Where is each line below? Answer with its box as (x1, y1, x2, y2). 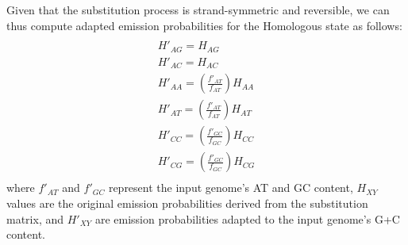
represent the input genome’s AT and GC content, (108, 179, 353, 196)
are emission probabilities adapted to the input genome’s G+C (94, 210, 400, 227)
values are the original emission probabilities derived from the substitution (6, 194, 368, 211)
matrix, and (6, 210, 64, 227)
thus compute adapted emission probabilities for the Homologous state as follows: (6, 17, 402, 33)
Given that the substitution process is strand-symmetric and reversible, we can (6, 2, 390, 17)
